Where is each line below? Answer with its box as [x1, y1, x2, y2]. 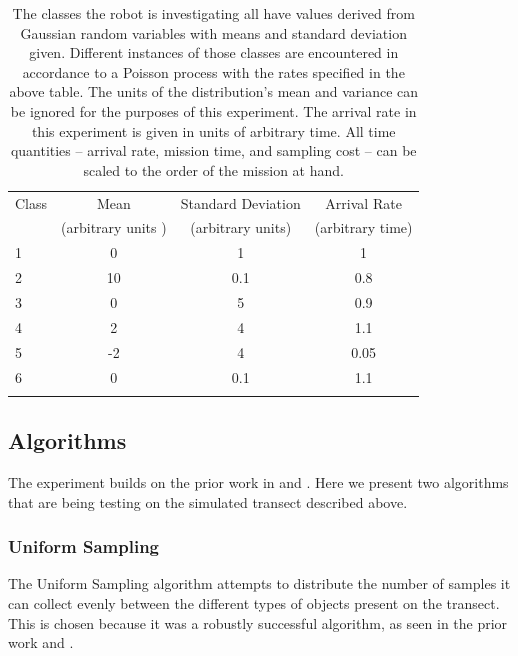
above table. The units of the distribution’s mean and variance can [9, 81, 419, 102]
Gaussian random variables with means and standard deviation [20, 22, 407, 43]
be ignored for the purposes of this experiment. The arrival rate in [10, 100, 417, 121]
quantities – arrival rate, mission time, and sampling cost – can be [10, 140, 417, 161]
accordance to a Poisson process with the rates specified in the [22, 61, 405, 82]
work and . [8, 632, 74, 653]
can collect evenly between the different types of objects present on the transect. [8, 593, 500, 614]
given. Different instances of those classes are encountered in [29, 42, 399, 63]
